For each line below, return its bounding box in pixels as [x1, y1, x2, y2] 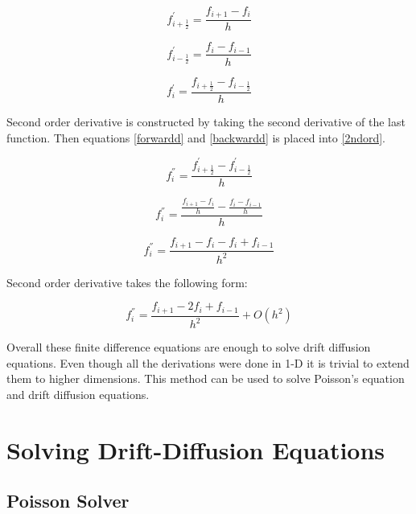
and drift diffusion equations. [6, 385, 150, 402]
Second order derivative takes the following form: [6, 273, 248, 290]
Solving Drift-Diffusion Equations [6, 433, 385, 466]
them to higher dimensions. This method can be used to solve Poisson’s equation [6, 370, 405, 387]
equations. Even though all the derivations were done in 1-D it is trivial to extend [6, 354, 410, 371]
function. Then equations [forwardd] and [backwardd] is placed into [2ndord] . [6, 129, 386, 146]
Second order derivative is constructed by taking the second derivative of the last [6, 113, 406, 130]
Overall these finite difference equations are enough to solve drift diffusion [6, 339, 371, 356]
